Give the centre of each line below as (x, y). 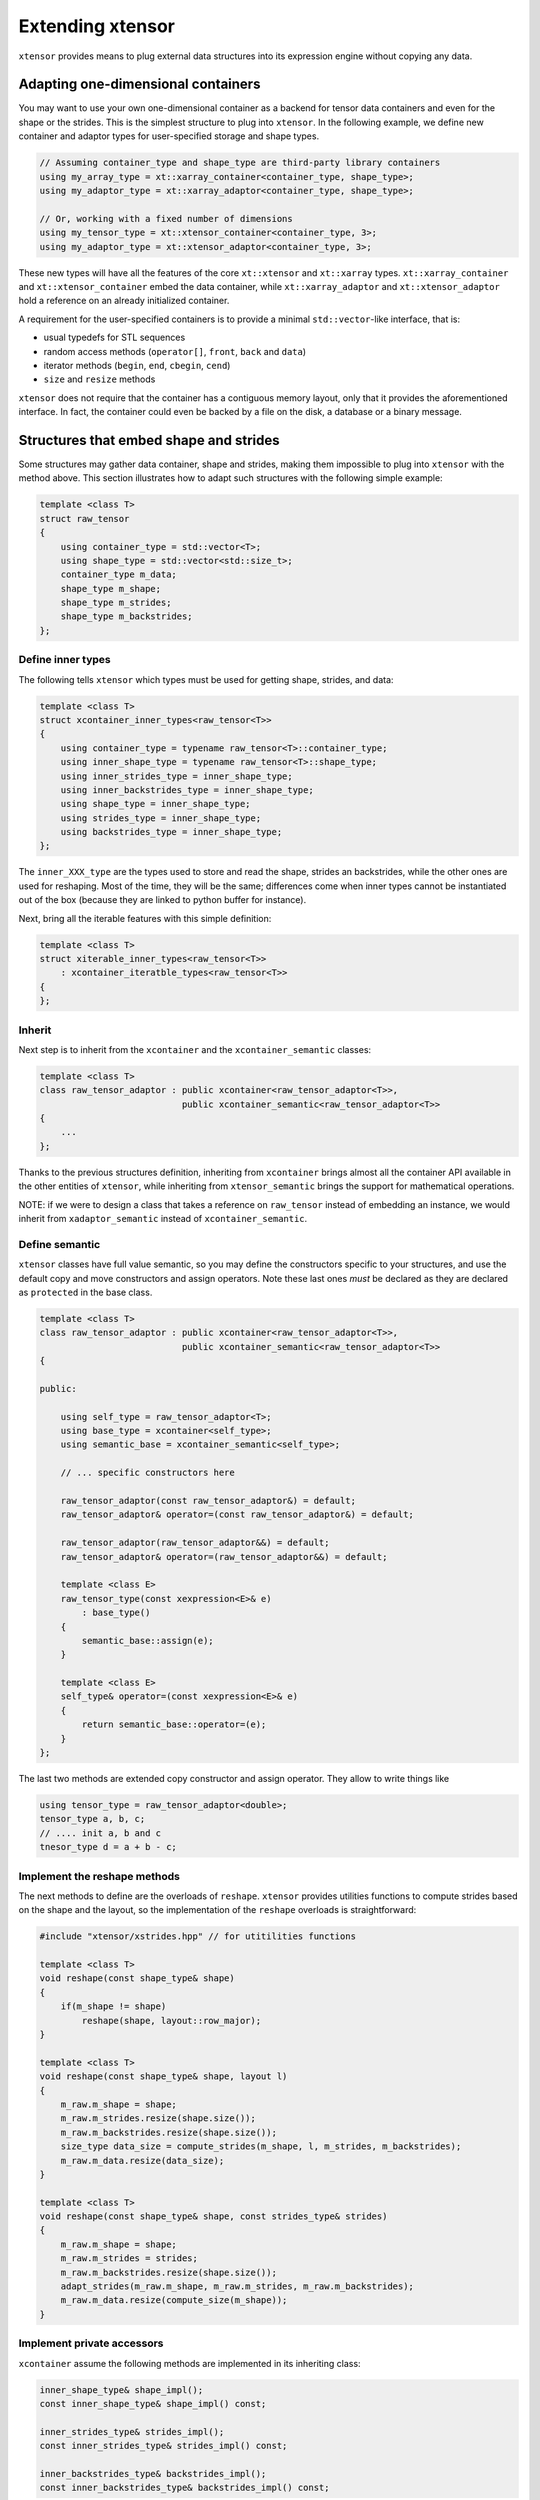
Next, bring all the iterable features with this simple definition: (145, 918)
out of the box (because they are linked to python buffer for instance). (162, 900)
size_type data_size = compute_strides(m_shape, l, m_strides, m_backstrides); (261, 2146)
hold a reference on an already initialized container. (124, 301)
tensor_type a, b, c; (92, 1819)
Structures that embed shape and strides (149, 440)
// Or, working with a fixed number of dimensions (166, 218)
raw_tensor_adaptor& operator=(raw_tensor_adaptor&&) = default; (224, 1556)
